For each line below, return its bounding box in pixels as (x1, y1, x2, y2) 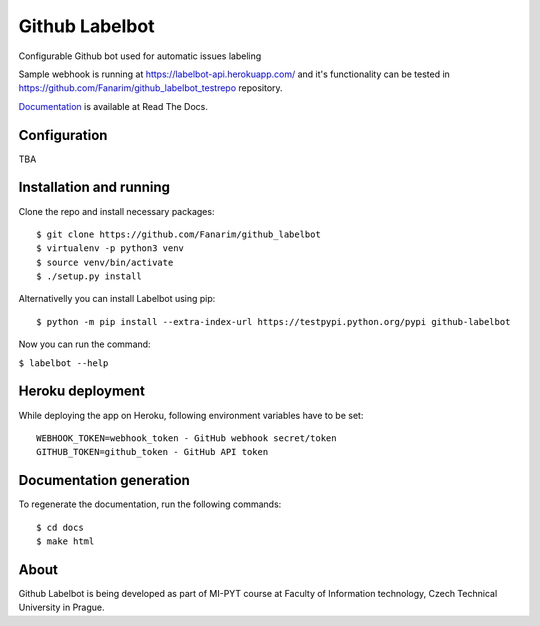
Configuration (18, 126, 108, 144)
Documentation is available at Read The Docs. (18, 100, 209, 112)
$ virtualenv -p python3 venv (36, 243, 185, 254)
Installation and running (18, 179, 170, 196)
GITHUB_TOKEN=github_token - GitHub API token (36, 446, 269, 458)
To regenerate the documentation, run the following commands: (18, 498, 282, 510)
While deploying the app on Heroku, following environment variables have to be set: (18, 409, 364, 421)
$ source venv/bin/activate (36, 256, 174, 268)
